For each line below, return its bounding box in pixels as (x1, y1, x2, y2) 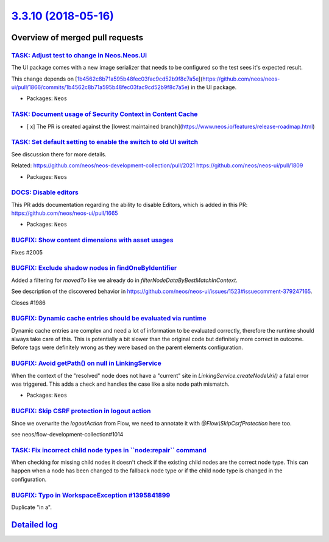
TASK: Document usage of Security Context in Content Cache (11, 110, 198, 118)
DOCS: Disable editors (11, 188, 79, 197)
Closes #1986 (11, 299, 46, 306)
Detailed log (11, 519, 58, 530)
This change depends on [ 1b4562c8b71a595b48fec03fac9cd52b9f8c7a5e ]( (11, 75, 203, 82)
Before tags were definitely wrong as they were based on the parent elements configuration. (11, 344, 244, 351)
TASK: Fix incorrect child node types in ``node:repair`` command (11, 446, 207, 454)
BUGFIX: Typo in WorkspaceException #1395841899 (11, 491, 171, 499)
